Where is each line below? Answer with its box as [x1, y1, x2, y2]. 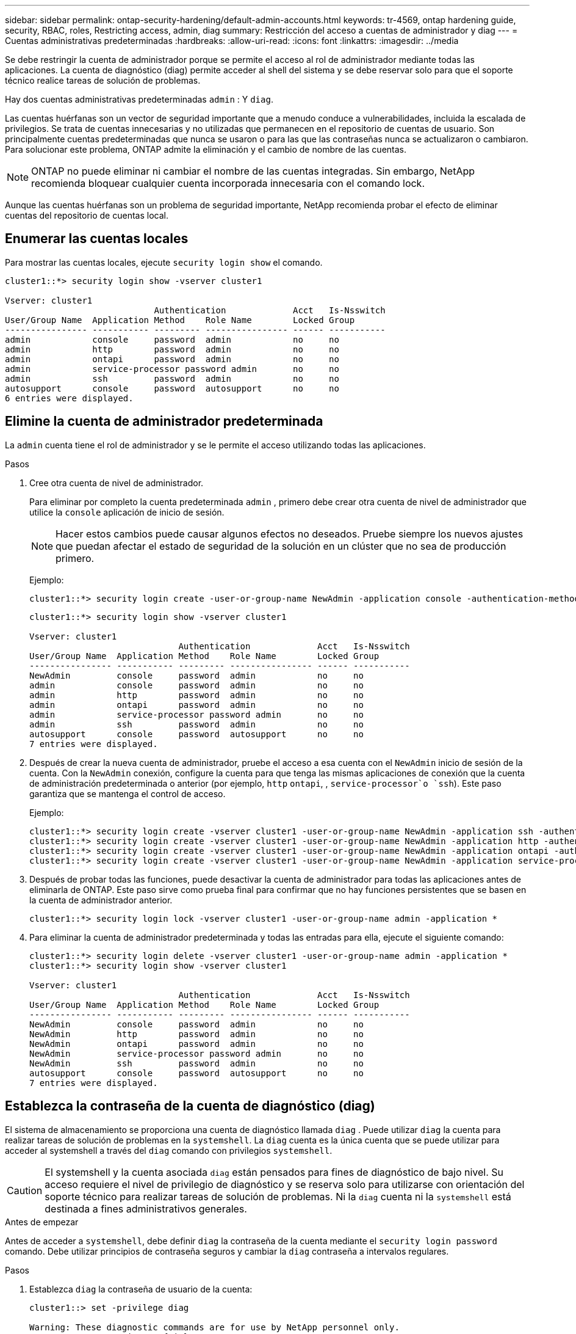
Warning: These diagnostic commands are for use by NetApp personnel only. [29, 1322, 400, 1332]
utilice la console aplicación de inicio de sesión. [29, 506, 225, 517]
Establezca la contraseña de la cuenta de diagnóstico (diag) [5, 1098, 375, 1114]
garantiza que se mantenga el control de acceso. [29, 788, 226, 799]
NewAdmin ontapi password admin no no [29, 1038, 364, 1049]
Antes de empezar [5, 1216, 79, 1227]
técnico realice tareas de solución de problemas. [5, 75, 201, 86]
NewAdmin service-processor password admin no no [29, 1048, 364, 1059]
